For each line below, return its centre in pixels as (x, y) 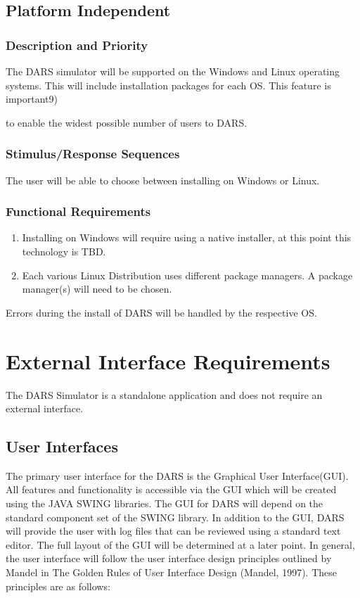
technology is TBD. (64, 251)
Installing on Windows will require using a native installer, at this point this (187, 237)
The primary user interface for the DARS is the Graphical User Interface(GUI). (177, 475)
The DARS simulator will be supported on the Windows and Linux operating (173, 71)
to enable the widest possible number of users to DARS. (127, 122)
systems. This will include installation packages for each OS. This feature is (168, 85)
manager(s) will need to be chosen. (97, 289)
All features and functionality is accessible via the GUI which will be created (171, 489)
